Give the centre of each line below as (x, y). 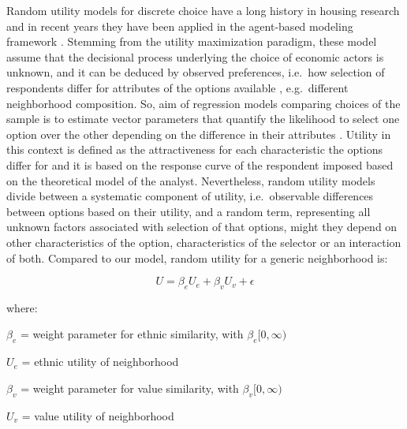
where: (22, 307)
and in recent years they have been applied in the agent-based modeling (180, 26)
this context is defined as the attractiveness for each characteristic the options (195, 149)
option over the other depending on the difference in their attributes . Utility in (199, 134)
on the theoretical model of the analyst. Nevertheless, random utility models (191, 180)
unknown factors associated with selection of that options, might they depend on (202, 227)
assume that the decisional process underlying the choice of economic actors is (195, 56)
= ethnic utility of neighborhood (100, 362)
